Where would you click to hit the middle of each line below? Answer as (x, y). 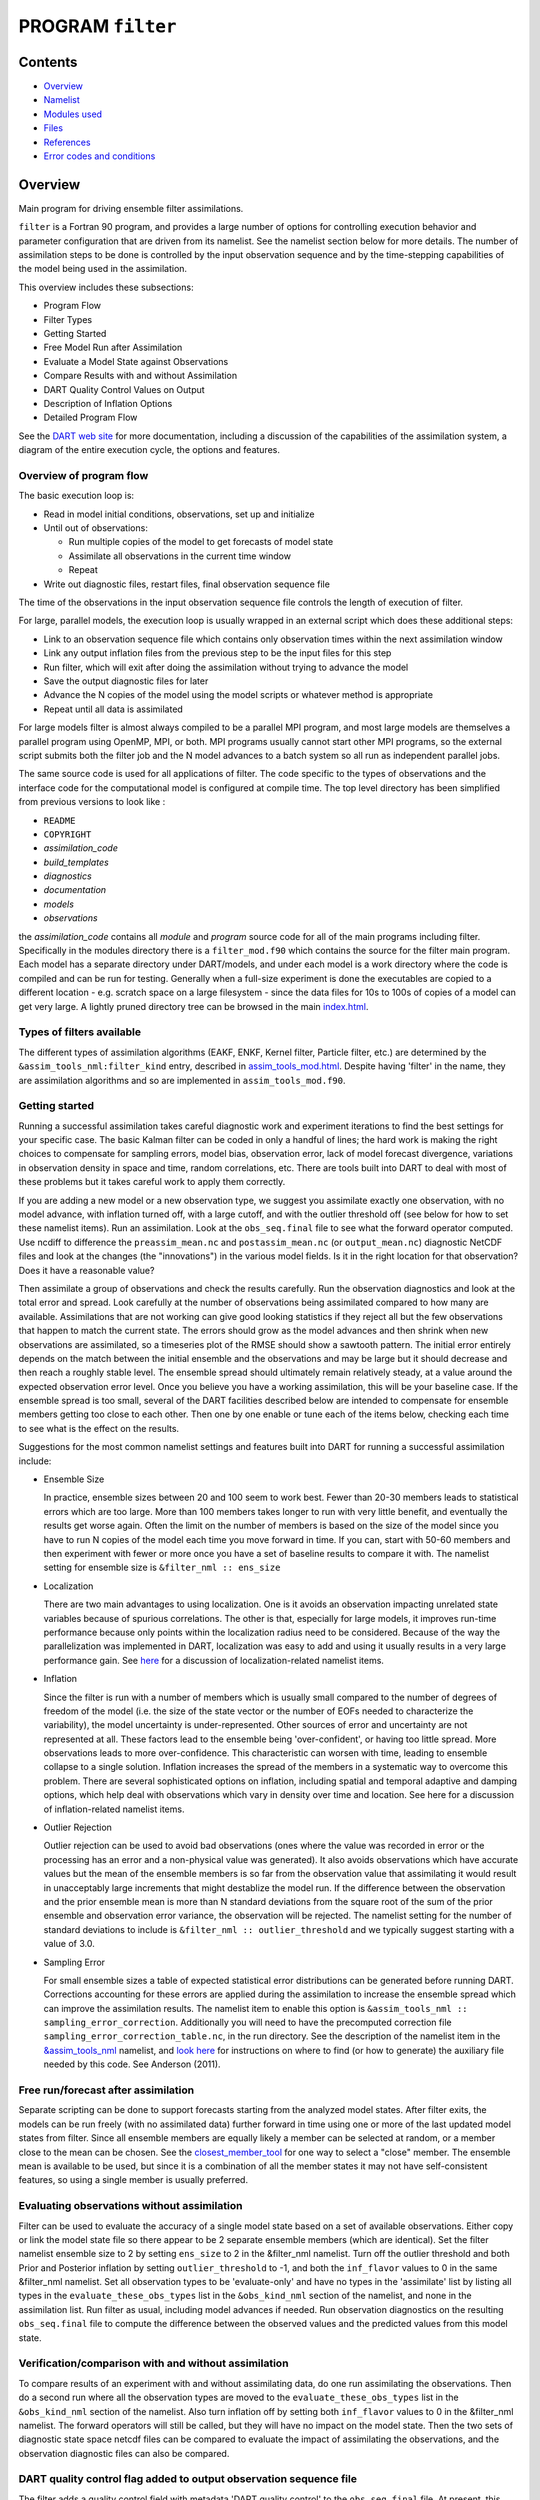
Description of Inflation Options (108, 403)
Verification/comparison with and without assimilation (153, 2363)
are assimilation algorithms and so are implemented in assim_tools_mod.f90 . (182, 1080)
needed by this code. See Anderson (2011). (132, 2064)
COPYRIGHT (67, 834)
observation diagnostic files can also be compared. (124, 2453)
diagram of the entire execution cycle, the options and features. (149, 450)
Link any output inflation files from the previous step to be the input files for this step (217, 653)
